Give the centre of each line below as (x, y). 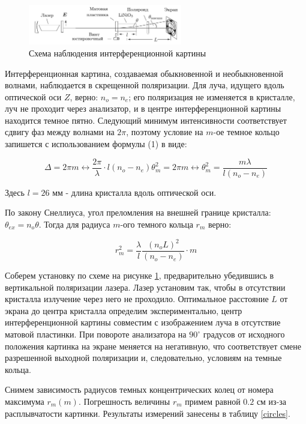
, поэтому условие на (165, 132)
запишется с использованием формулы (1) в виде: (96, 144)
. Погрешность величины (124, 401)
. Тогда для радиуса (74, 224)
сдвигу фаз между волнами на (60, 132)
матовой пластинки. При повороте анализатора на (96, 334)
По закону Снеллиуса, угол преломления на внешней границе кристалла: (138, 212)
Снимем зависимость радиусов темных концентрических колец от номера (139, 389)
